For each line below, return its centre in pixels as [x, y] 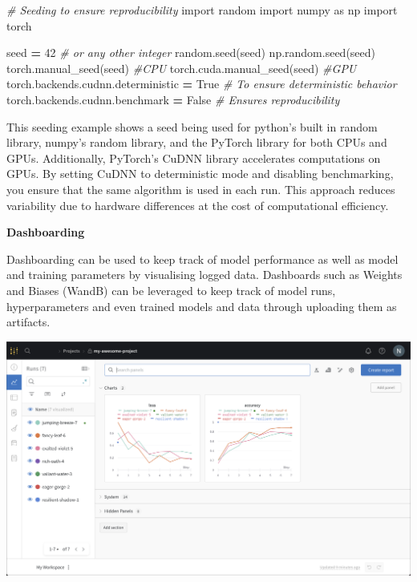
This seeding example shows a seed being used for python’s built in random [192, 126]
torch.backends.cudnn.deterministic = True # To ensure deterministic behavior [202, 84]
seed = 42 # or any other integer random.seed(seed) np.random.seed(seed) [191, 53]
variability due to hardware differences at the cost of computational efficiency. [198, 205]
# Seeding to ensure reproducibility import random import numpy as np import [202, 10]
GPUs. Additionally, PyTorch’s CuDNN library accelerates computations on [194, 158]
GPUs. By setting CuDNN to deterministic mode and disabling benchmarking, [200, 174]
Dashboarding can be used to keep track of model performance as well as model [202, 259]
